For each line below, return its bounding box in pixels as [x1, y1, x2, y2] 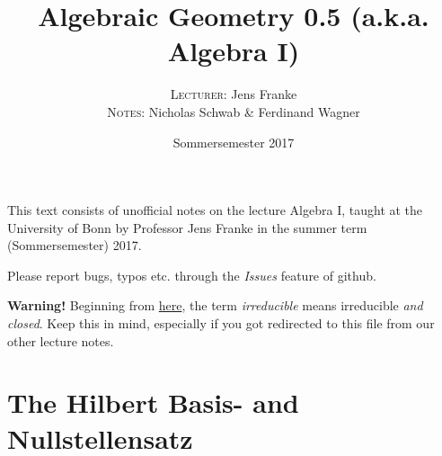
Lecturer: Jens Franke [170, 85, 297, 103]
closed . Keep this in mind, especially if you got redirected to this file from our [7, 314, 435, 333]
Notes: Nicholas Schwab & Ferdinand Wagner [107, 102, 360, 121]
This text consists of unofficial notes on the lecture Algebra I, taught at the [7, 201, 423, 219]
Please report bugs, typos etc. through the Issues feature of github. [7, 265, 376, 284]
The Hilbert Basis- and [7, 384, 299, 421]
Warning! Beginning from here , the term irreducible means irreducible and [7, 296, 423, 315]
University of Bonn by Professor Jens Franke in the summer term [7, 218, 367, 237]
